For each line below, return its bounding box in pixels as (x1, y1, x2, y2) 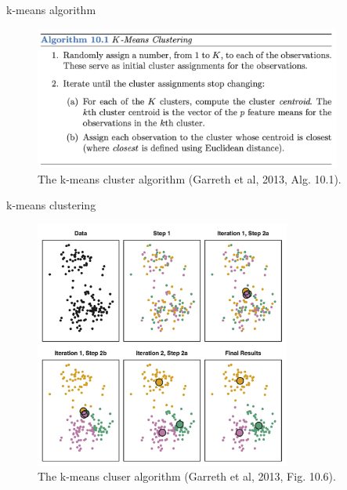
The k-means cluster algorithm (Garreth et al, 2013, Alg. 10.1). (38, 170, 342, 187)
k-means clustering (6, 197, 96, 213)
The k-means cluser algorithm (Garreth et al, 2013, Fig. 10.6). (38, 468, 336, 485)
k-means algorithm (6, 2, 96, 17)
